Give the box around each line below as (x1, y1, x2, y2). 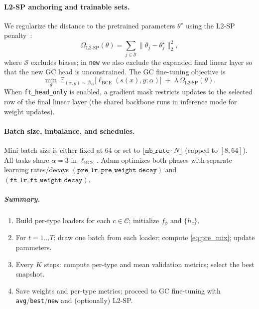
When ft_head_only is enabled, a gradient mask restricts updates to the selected (4, 86, 253, 97)
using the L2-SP (185, 20, 235, 30)
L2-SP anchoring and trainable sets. (4, 1, 130, 11)
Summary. (4, 193, 40, 204)
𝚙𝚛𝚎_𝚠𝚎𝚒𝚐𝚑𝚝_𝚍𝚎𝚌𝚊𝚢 (101, 167, 157, 174)
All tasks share (4, 154, 49, 165)
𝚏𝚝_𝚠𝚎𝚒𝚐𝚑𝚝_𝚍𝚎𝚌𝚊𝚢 (30, 176, 83, 184)
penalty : (4, 30, 32, 40)
